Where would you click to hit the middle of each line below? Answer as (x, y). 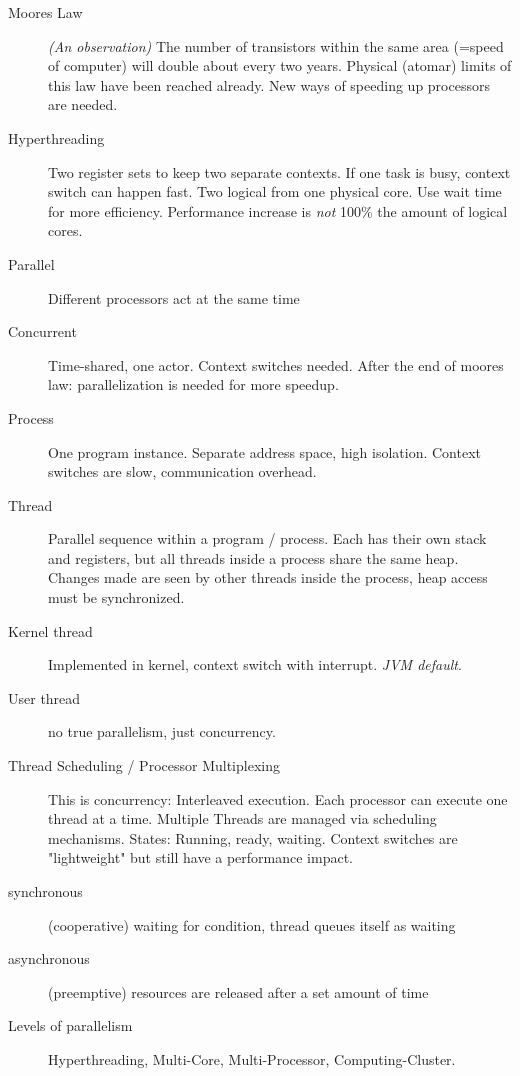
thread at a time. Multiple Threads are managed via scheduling (242, 818)
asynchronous (49, 958)
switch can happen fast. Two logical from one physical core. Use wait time (275, 191)
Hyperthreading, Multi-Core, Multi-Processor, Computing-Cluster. (252, 1058)
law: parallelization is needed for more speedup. (193, 384)
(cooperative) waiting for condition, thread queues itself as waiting (252, 924)
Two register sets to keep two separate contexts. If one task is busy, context (279, 171)
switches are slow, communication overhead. (182, 471)
